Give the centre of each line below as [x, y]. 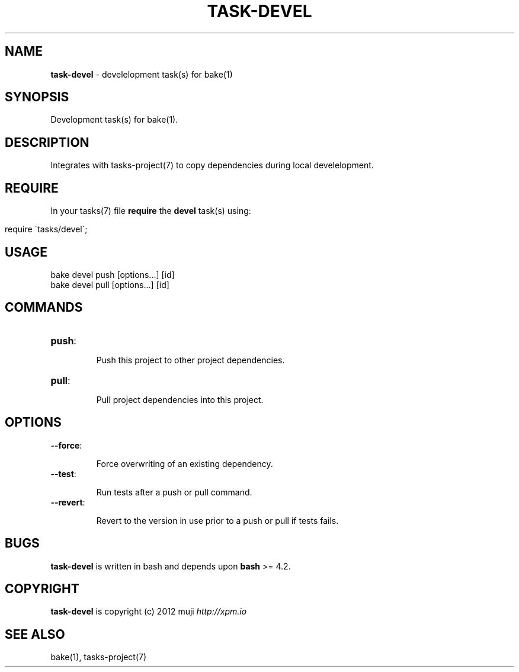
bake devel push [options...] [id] [113, 274]
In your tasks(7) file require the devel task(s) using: [151, 211]
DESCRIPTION [47, 142]
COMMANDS [44, 308]
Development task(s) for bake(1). [114, 120]
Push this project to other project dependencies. [190, 360]
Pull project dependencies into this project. [180, 399]
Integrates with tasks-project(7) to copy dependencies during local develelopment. [212, 165]
